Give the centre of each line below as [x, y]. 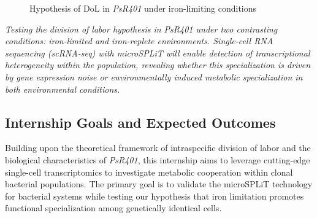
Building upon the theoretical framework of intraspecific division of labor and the [158, 148]
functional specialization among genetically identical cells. [113, 208]
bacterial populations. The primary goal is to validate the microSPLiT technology [159, 184]
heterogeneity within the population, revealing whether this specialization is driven [158, 65]
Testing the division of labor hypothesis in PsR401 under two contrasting [141, 29]
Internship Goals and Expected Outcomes [140, 122]
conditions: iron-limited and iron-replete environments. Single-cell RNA [139, 41]
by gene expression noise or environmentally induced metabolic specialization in [154, 76]
